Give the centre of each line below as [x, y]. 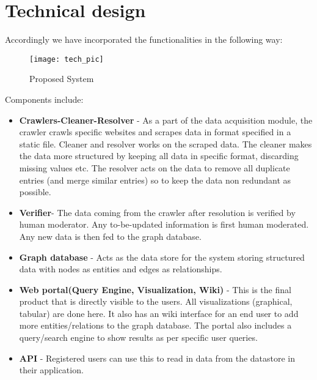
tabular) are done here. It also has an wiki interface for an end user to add [159, 313]
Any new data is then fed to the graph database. [110, 236]
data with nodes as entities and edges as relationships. [121, 269]
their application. [51, 370]
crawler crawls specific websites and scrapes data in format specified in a [155, 132]
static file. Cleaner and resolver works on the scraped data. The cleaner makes [166, 143]
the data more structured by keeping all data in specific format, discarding [159, 156]
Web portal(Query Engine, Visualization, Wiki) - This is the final [155, 289]
